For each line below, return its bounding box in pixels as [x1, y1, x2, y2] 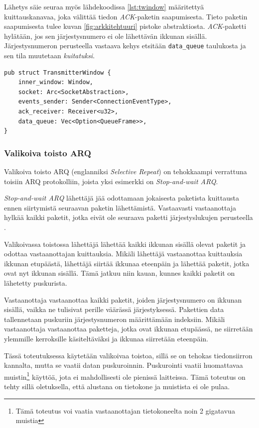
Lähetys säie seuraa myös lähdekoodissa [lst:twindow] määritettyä [4, 1, 204, 11]
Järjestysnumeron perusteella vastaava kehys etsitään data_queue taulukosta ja [4, 40, 246, 51]
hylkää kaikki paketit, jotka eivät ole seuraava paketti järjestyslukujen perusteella [4, 212, 253, 222]
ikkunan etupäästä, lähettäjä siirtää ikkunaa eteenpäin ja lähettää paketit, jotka [4, 258, 250, 268]
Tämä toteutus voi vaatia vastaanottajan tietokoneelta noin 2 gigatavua [15, 405, 235, 416]
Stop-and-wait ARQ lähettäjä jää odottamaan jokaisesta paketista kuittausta [4, 193, 239, 203]
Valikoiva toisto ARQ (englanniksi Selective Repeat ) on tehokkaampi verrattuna [4, 166, 247, 176]
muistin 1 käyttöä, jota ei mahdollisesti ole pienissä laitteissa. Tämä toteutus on [4, 370, 246, 382]
